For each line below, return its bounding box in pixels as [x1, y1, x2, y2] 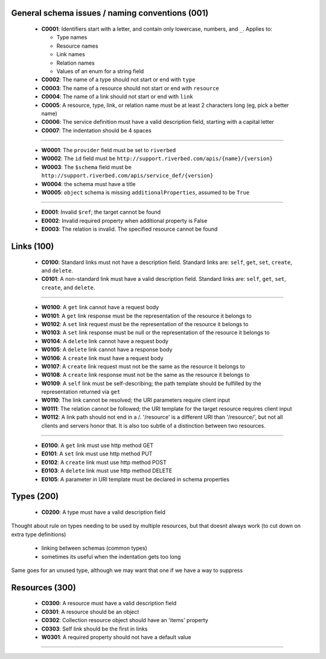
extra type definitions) [11, 530, 66, 538]
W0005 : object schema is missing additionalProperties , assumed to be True [41, 189, 250, 196]
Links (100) [11, 242, 54, 252]
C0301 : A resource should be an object [41, 608, 139, 616]
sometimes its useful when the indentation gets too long [41, 553, 181, 560]
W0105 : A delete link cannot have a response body [41, 346, 173, 353]
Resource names [56, 42, 99, 50]
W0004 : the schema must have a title [41, 180, 136, 187]
